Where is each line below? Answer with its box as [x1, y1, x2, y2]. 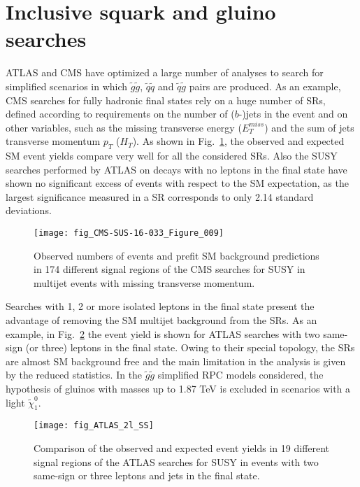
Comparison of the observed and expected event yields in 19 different [34, 441, 330, 456]
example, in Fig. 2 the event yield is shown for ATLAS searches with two [6, 326, 320, 341]
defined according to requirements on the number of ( [6, 106, 235, 121]
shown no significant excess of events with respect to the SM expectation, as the [6, 176, 349, 190]
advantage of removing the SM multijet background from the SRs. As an [6, 313, 317, 327]
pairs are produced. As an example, [189, 78, 341, 93]
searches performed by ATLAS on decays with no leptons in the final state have [6, 162, 347, 176]
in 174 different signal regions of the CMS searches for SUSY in [34, 262, 305, 276]
